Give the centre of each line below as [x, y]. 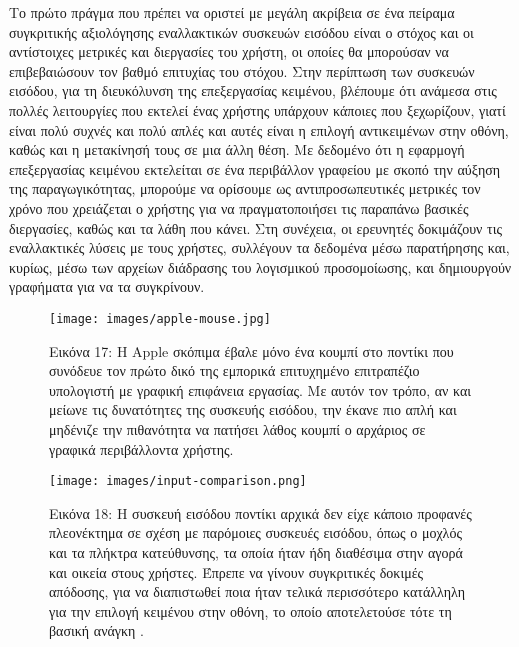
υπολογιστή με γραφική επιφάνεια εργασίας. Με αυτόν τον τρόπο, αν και [260, 389]
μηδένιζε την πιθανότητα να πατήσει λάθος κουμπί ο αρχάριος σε [237, 428]
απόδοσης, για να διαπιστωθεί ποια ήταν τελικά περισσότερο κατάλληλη [257, 591]
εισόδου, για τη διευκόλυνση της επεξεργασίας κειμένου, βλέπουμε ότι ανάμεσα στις [253, 90]
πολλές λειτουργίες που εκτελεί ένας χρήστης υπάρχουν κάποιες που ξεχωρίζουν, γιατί [257, 109]
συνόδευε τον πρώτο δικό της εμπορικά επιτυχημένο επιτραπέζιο [234, 370]
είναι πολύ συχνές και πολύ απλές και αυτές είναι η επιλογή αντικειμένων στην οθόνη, [259, 129]
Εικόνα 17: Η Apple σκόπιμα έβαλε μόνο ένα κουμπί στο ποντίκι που [251, 350]
